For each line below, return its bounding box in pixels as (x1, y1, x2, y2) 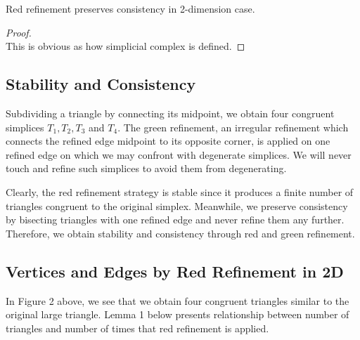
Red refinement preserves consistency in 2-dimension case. (6, 1, 255, 15)
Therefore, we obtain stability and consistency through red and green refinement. (6, 225, 355, 240)
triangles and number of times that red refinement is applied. (6, 320, 269, 335)
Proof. (6, 25, 32, 39)
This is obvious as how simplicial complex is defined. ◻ (6, 39, 245, 53)
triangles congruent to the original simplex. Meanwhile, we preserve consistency (6, 198, 348, 213)
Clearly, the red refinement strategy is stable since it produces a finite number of (6, 184, 354, 199)
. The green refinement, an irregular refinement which (117, 119, 349, 134)
